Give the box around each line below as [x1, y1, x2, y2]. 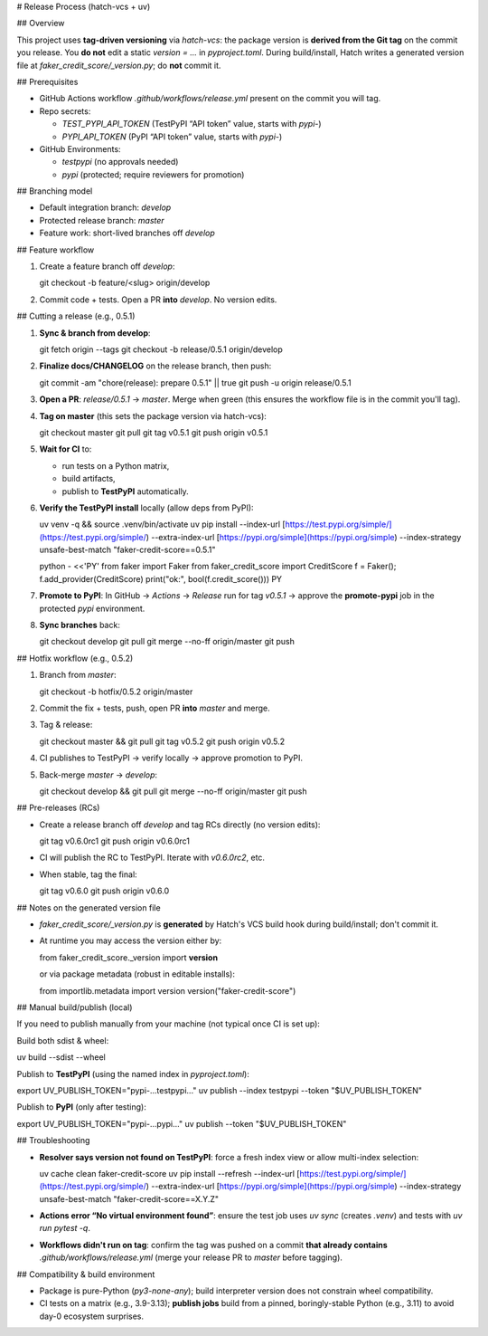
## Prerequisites [16, 76, 79, 87]
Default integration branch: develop [39, 202, 172, 213]
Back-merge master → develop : [39, 769, 158, 780]
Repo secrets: [39, 105, 91, 117]
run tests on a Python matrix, [61, 460, 170, 471]
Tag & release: [39, 720, 93, 730]
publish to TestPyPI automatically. [61, 485, 189, 497]
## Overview [16, 18, 65, 29]
